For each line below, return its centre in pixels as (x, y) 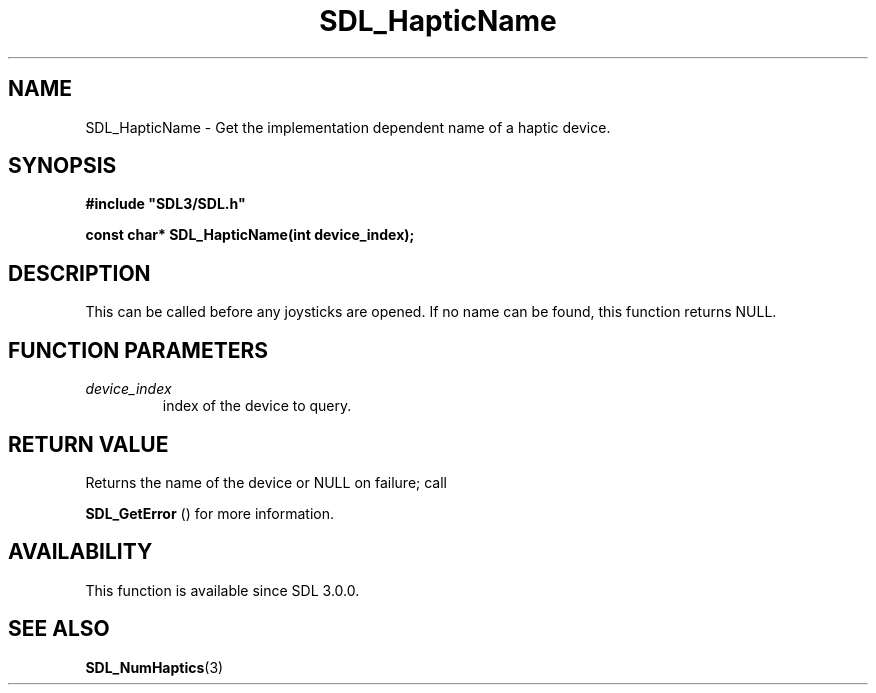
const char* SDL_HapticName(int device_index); (250, 235)
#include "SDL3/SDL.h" (165, 204)
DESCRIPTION (79, 273)
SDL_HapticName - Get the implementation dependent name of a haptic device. (348, 127)
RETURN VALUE (88, 444)
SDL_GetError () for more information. (210, 513)
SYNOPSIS (62, 166)
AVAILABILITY (80, 552)
